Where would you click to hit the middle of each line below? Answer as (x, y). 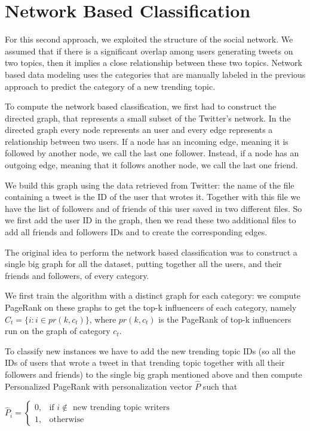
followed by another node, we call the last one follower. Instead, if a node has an (152, 153)
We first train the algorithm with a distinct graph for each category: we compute (153, 295)
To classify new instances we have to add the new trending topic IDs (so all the (150, 350)
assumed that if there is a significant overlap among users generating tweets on (149, 51)
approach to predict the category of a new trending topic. (110, 86)
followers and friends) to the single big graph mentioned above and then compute (154, 374)
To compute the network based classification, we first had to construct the (141, 106)
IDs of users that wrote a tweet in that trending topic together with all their (145, 362)
